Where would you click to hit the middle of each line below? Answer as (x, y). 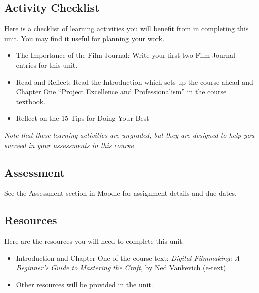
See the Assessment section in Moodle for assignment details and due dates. (120, 193)
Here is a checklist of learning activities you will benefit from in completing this (126, 28)
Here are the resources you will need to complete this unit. (94, 241)
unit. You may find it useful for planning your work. (84, 38)
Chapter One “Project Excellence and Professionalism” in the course (121, 92)
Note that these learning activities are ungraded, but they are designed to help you (129, 135)
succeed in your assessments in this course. (70, 145)
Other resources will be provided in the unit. (84, 284)
